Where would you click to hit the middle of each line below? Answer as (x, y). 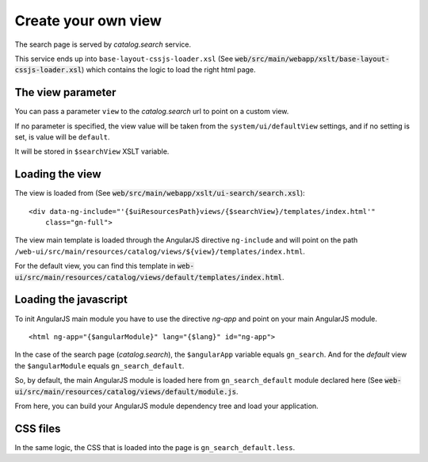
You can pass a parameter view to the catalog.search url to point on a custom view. (152, 112)
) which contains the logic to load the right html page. (169, 70)
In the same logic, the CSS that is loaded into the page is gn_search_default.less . (155, 447)
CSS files (38, 428)
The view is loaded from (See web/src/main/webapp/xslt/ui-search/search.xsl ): (160, 193)
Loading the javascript (71, 300)
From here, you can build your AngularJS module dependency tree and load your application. (166, 406)
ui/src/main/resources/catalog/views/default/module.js (126, 391)
